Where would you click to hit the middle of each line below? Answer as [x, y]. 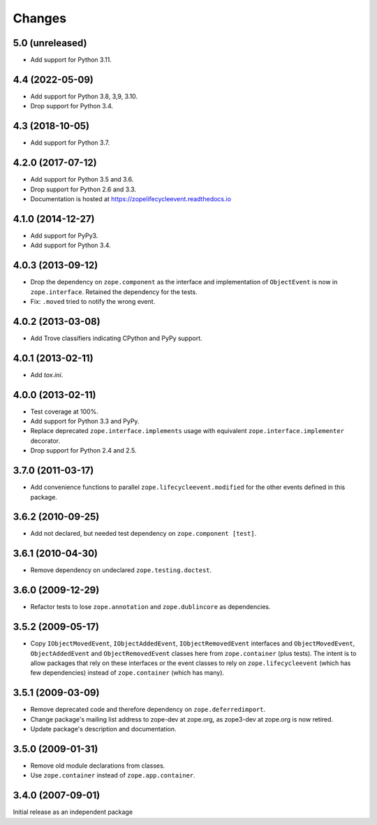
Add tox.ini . [47, 374]
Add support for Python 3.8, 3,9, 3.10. [84, 96]
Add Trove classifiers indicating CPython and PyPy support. [116, 338]
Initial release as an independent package [73, 812]
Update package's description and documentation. [103, 729]
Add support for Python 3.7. [70, 143]
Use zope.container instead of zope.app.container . [113, 775]
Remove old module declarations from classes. [98, 766]
